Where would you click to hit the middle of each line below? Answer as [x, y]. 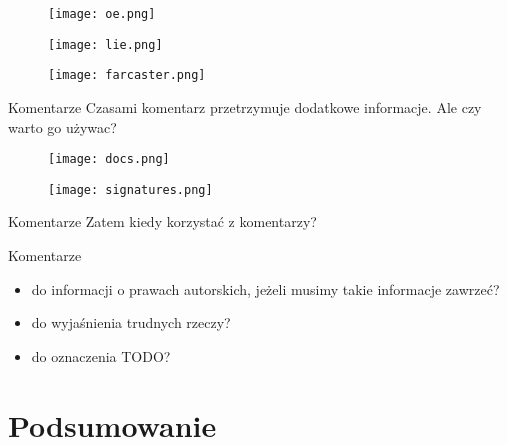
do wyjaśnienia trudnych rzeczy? [131, 322]
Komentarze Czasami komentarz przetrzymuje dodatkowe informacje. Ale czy [245, 106]
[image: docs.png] [109, 159]
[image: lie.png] [105, 44]
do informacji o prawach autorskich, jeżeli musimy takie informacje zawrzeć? [265, 288]
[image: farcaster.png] [127, 75]
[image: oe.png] [102, 14]
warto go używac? [62, 126]
